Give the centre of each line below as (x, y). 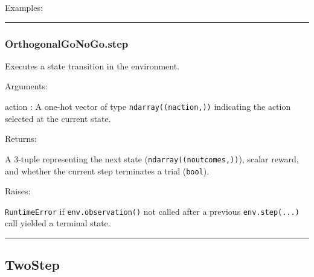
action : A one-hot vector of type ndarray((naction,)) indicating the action (148, 106)
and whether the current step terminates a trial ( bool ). (107, 170)
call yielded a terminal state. (58, 223)
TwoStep (32, 265)
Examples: (24, 7)
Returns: (21, 138)
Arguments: (26, 86)
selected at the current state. (58, 118)
